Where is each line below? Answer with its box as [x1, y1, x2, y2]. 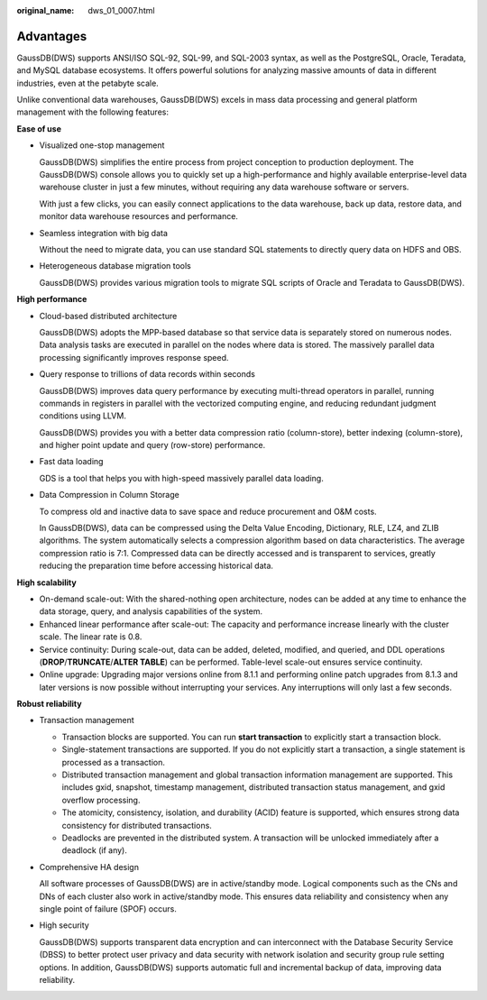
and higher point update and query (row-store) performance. [39, 440, 266, 451]
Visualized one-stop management [39, 140, 165, 151]
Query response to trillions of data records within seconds [39, 369, 256, 380]
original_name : [16, 5, 75, 15]
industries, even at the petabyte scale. [16, 78, 160, 88]
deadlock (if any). [61, 845, 128, 856]
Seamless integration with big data [39, 227, 169, 238]
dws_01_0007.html [87, 5, 155, 15]
